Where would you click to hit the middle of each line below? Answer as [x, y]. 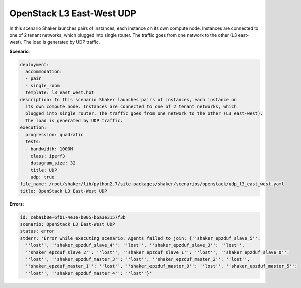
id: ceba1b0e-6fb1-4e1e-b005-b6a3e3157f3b [73, 217]
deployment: [35, 64]
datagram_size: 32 [53, 163]
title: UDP [44, 170]
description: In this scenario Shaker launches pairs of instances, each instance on [128, 100]
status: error [37, 231]
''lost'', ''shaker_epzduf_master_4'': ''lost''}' [89, 273]
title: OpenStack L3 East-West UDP [63, 191]
